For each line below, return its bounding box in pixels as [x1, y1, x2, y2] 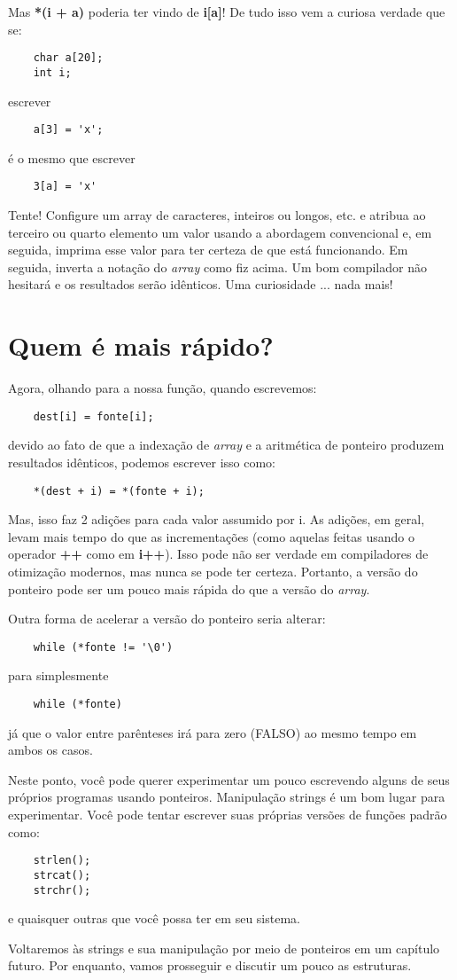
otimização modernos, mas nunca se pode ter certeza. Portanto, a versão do [8, 561, 418, 580]
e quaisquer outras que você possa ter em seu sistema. [8, 909, 300, 928]
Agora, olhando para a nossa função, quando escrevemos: [8, 379, 317, 397]
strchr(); [33, 883, 91, 897]
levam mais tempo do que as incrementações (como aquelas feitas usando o [8, 527, 414, 545]
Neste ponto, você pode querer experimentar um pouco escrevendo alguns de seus [8, 770, 450, 788]
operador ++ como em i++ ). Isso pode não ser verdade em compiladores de [8, 545, 429, 563]
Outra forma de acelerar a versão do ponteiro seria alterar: [8, 609, 326, 628]
